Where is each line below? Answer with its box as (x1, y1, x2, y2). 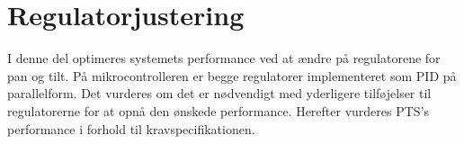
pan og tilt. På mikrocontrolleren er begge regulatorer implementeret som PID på (7, 66, 457, 85)
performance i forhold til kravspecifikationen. (7, 119, 255, 138)
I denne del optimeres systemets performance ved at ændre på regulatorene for (7, 49, 441, 67)
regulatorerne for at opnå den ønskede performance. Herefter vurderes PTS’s (7, 101, 430, 120)
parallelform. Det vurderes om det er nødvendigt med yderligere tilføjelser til (7, 84, 432, 103)
